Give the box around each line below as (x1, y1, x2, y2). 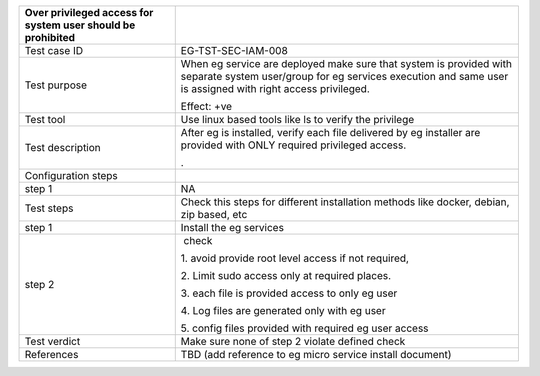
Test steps (24, 201, 74, 215)
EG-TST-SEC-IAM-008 (180, 44, 289, 57)
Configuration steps (24, 169, 119, 182)
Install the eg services (180, 221, 285, 234)
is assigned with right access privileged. (180, 82, 370, 95)
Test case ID (24, 44, 84, 57)
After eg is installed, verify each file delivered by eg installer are (180, 126, 481, 139)
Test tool (24, 113, 66, 126)
